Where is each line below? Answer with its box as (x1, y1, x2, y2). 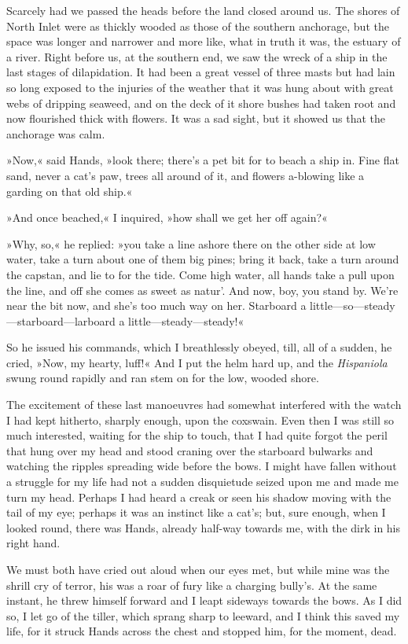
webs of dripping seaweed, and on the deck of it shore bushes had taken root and (6, 94, 396, 111)
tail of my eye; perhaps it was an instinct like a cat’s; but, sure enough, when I (6, 504, 386, 521)
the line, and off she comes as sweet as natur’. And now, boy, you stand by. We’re (6, 282, 399, 298)
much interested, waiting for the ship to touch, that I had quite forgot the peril (6, 427, 388, 443)
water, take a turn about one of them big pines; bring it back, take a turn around (6, 251, 399, 267)
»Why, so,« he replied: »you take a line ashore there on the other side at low (6, 235, 376, 252)
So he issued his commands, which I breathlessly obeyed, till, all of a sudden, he (6, 339, 392, 355)
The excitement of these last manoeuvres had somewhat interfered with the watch (6, 396, 402, 413)
